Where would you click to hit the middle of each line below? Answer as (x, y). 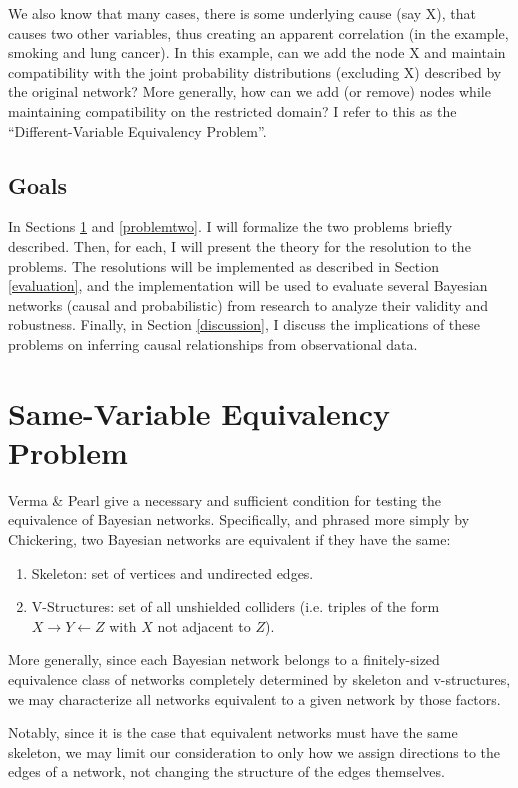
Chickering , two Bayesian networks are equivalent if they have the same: (229, 539)
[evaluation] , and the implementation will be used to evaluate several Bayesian (248, 285)
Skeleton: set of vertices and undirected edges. (172, 572)
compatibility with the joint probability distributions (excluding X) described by (255, 71)
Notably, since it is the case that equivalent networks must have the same (233, 732)
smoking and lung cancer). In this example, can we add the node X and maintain (257, 52)
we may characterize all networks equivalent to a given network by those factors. (254, 698)
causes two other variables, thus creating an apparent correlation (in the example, (258, 32)
